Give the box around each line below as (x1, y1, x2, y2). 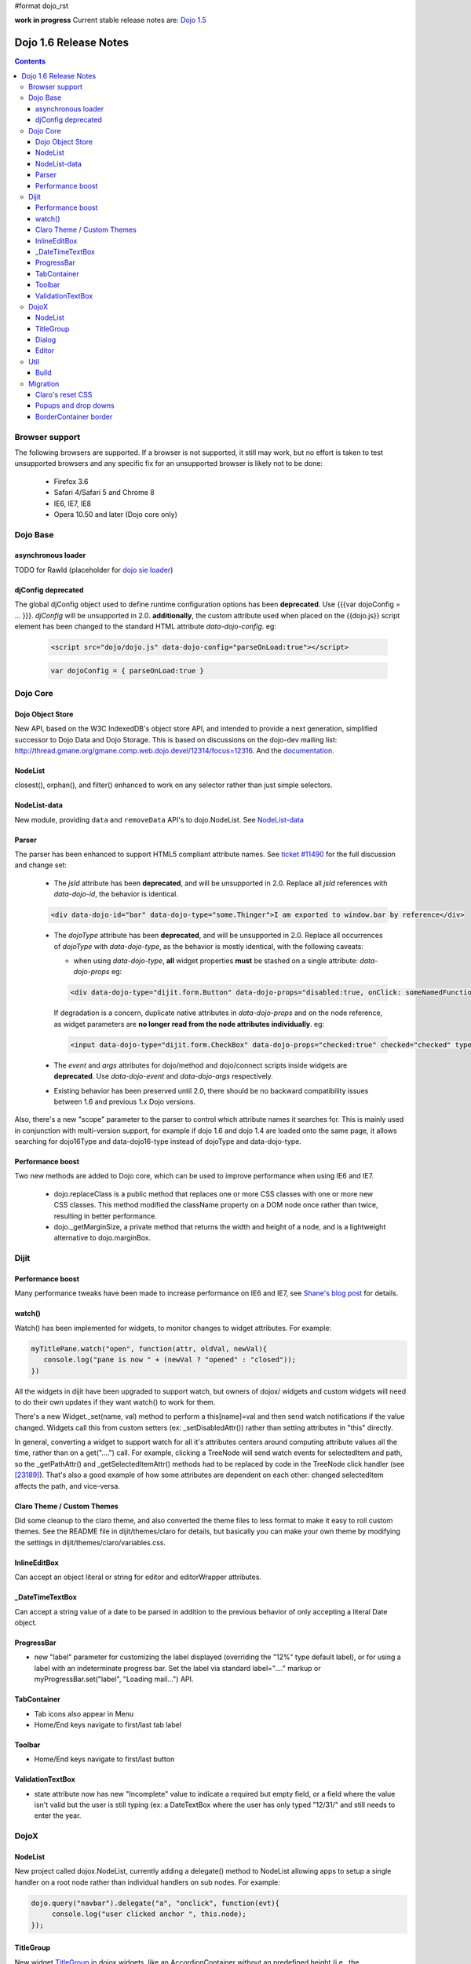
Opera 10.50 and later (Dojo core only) (53, 509, 178, 518)
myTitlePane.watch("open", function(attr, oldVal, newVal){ (31, 1344, 268, 1353)
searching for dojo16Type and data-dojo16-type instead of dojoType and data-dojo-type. (14, 1137, 302, 1146)
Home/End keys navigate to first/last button (34, 1754, 175, 1764)
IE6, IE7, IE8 (53, 499, 92, 508)
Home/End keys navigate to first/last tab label (34, 1720, 182, 1729)
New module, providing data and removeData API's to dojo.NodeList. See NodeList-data (14, 815, 304, 824)
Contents (14, 57, 46, 66)
